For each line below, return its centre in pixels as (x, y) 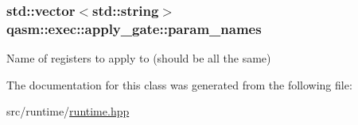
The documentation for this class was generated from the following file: (179, 84)
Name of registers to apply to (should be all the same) (139, 58)
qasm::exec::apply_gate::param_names (134, 28)
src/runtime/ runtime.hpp (68, 111)
